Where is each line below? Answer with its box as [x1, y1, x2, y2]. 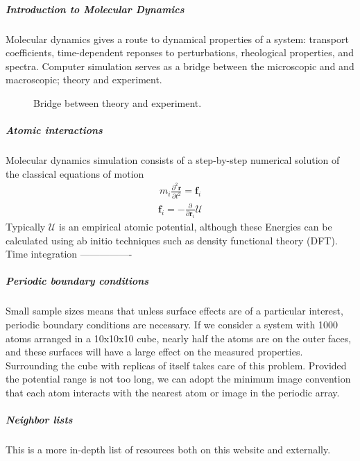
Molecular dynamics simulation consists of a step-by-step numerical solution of [6, 153, 340, 167]
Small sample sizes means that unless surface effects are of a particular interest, [6, 303, 343, 318]
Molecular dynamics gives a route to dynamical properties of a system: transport [6, 31, 349, 46]
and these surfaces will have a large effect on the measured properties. [6, 344, 303, 359]
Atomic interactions [6, 123, 103, 137]
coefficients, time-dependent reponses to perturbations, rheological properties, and [6, 45, 354, 60]
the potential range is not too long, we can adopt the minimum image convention [6, 371, 351, 386]
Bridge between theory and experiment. [33, 95, 202, 110]
